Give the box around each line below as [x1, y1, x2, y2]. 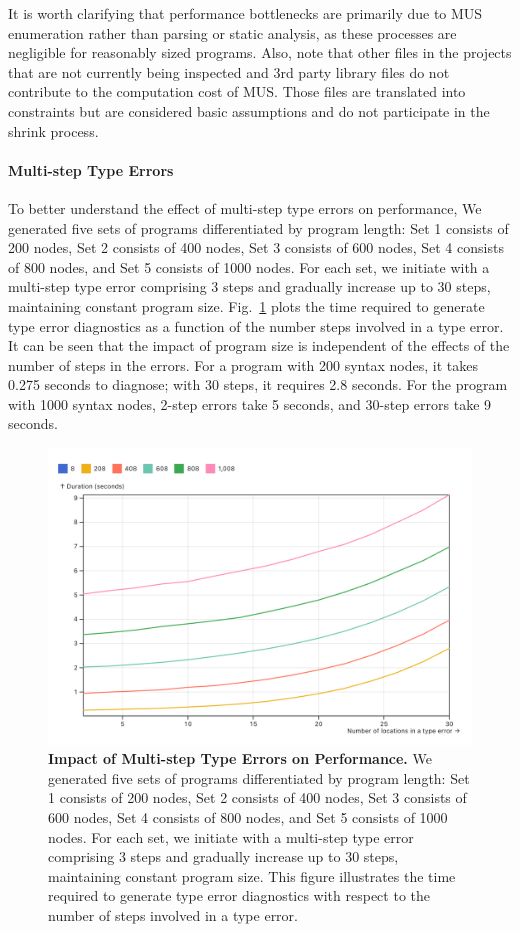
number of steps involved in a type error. [48, 904, 298, 925]
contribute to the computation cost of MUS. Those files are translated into [8, 81, 466, 102]
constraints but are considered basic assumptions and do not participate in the [8, 100, 490, 121]
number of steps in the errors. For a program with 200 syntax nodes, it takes [8, 354, 478, 375]
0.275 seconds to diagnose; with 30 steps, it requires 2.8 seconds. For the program [8, 374, 508, 395]
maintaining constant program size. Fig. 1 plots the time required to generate [8, 295, 485, 316]
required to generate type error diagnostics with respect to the [48, 885, 430, 906]
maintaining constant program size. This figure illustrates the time [48, 865, 456, 886]
